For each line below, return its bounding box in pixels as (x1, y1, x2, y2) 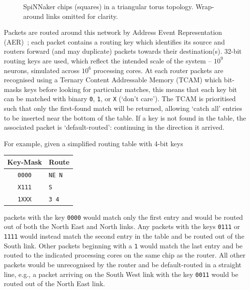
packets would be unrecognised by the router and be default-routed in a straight (4, 259, 242, 269)
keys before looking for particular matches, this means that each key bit (24, 84, 237, 94)
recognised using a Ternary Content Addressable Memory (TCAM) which (4, 75, 222, 85)
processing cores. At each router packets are (93, 65, 223, 75)
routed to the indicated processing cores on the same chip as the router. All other (4, 250, 246, 260)
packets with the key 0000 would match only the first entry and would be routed (4, 212, 243, 222)
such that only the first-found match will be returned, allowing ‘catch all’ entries (4, 103, 242, 113)
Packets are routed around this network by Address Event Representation (4, 27, 222, 37)
